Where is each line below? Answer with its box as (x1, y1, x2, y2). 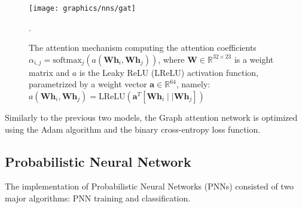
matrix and (29, 66, 70, 78)
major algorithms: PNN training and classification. (5, 192, 191, 204)
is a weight (234, 53, 274, 65)
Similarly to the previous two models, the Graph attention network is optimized (5, 111, 298, 124)
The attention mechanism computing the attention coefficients (29, 41, 257, 54)
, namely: (176, 78, 211, 90)
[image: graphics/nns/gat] (29, 4, 136, 13)
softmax (53, 56, 82, 65)
